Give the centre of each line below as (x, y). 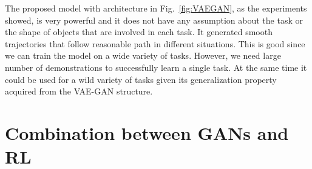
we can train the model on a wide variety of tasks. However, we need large (143, 55)
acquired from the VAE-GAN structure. (79, 91)
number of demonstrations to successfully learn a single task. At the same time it (156, 67)
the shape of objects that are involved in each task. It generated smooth (139, 32)
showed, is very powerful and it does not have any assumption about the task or (154, 20)
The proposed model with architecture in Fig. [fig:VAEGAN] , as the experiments (156, 8)
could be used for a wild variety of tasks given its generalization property (141, 79)
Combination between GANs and (147, 132)
